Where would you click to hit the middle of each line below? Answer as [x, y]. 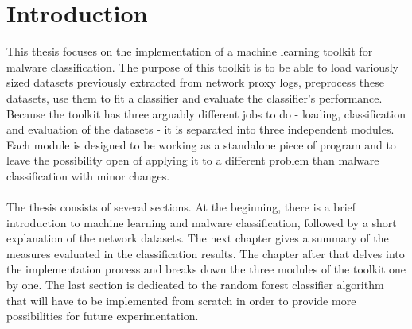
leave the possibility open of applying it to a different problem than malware [193, 160]
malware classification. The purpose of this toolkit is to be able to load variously [202, 66]
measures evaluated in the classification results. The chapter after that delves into [206, 253]
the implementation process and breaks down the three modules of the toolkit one [206, 269]
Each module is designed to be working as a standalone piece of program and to [201, 144]
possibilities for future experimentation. [103, 316]
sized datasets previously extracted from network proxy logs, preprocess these [195, 82]
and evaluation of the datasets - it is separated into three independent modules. [200, 129]
